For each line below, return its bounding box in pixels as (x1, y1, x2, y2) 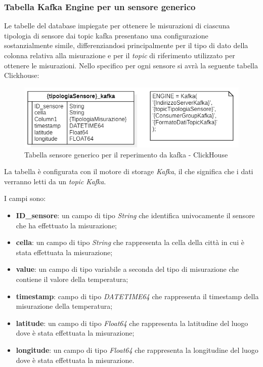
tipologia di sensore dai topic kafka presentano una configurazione (4, 30, 208, 40)
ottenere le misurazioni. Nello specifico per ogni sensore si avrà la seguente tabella (4, 60, 258, 70)
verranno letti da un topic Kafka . (4, 176, 106, 186)
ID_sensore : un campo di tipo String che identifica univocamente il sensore (16, 210, 255, 221)
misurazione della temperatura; (16, 301, 113, 311)
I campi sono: (4, 193, 46, 203)
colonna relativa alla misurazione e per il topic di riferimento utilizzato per (4, 50, 235, 60)
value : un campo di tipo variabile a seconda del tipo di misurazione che (16, 264, 239, 274)
